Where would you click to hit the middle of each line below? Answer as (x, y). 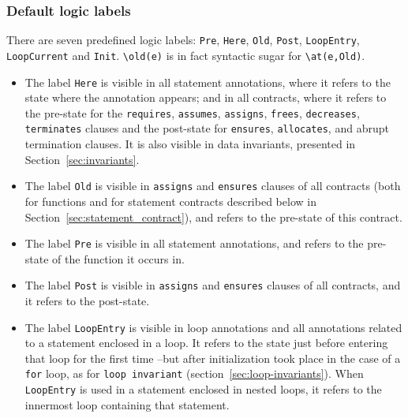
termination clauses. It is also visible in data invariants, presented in (190, 144)
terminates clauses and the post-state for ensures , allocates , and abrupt (207, 128)
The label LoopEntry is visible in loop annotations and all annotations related (213, 327)
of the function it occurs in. (118, 258)
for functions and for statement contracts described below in (170, 201)
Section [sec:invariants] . (82, 159)
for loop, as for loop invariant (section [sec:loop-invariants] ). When (194, 373)
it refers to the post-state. (87, 301)
